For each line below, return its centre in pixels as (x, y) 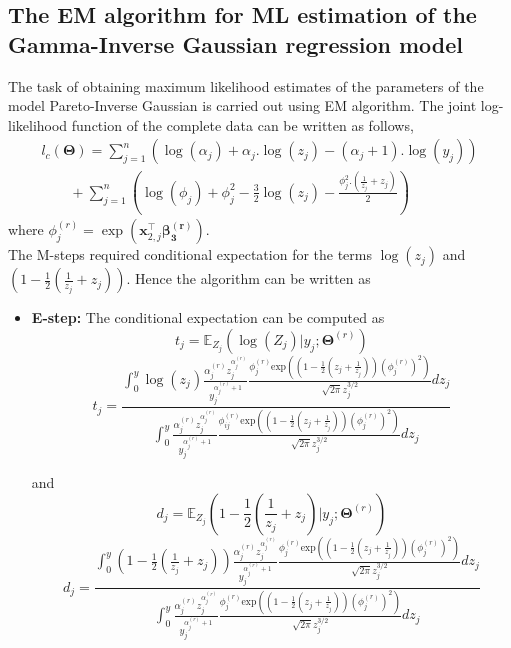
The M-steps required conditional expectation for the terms (190, 254)
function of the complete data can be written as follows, (242, 124)
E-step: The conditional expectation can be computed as (208, 317)
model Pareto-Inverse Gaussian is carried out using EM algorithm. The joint (242, 105)
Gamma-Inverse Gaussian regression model (235, 43)
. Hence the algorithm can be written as (248, 278)
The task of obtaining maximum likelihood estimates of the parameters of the (246, 85)
